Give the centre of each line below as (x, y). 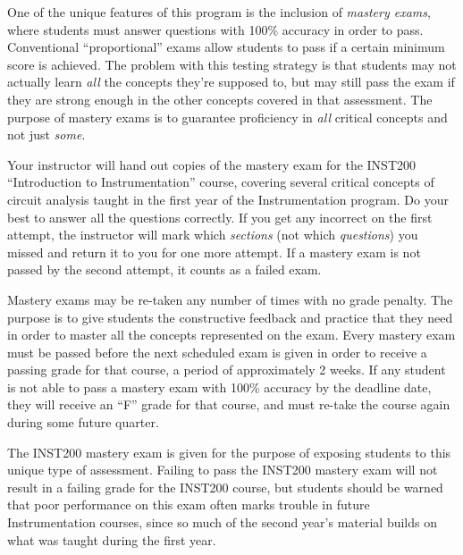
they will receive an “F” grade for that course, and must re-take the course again (229, 404)
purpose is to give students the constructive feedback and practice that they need (230, 317)
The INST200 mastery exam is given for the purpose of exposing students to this (229, 452)
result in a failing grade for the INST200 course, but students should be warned (225, 487)
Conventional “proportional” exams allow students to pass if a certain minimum (226, 47)
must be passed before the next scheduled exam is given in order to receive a (217, 352)
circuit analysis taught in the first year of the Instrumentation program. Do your (228, 199)
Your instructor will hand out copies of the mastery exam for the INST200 (211, 164)
